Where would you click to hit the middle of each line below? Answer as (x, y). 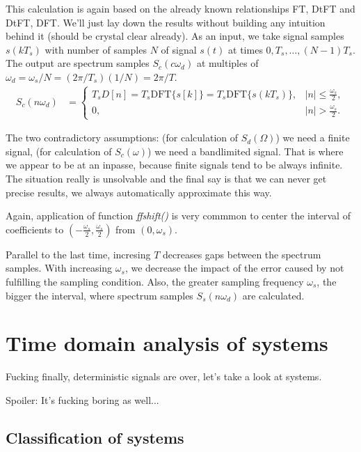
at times (246, 49)
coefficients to (35, 229)
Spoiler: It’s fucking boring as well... (82, 399)
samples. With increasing (59, 268)
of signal (179, 49)
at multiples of (227, 63)
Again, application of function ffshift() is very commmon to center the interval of (178, 216)
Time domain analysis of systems (167, 343)
